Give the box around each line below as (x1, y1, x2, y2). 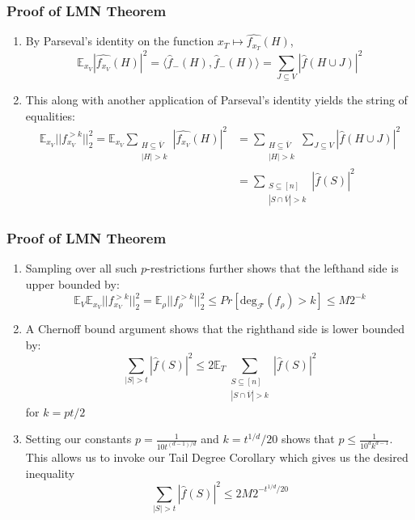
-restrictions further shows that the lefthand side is (146, 260, 399, 277)
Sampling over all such (25, 260, 138, 277)
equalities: (25, 107, 75, 124)
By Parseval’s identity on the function (25, 32, 214, 49)
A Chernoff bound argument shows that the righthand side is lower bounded (25, 320, 405, 337)
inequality (25, 464, 75, 481)
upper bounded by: (25, 276, 120, 292)
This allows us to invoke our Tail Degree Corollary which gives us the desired (25, 449, 409, 466)
